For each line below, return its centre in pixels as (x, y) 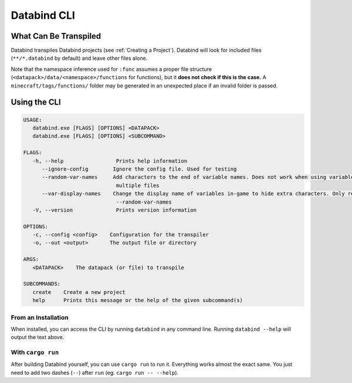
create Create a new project (79, 292)
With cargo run (35, 353)
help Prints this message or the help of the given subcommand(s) (138, 300)
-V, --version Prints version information (114, 210)
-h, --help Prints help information (110, 161)
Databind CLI (43, 15)
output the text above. (38, 337)
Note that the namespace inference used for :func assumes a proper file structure (111, 69)
